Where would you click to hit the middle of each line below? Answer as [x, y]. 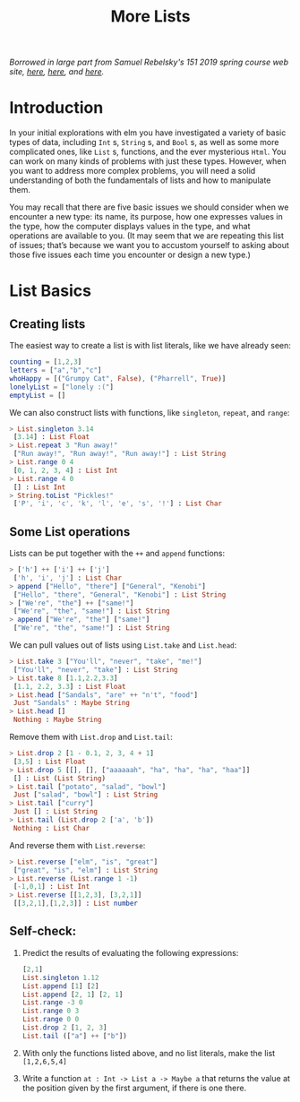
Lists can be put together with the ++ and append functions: [117, 554]
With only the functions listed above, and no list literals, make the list [149, 1053]
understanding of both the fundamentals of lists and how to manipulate [140, 180]
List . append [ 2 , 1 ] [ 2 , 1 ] [73, 994]
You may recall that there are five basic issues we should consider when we [149, 207]
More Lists [150, 17]
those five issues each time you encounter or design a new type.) [130, 255]
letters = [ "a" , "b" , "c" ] [56, 370]
